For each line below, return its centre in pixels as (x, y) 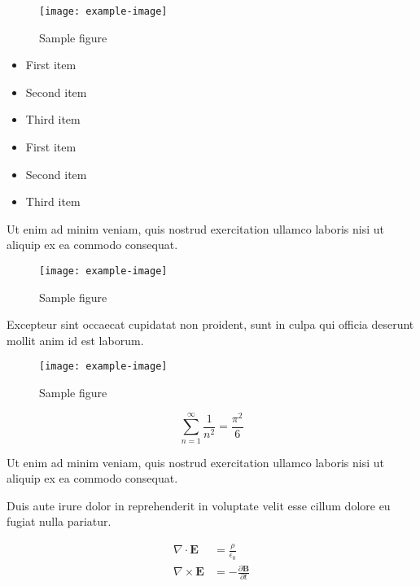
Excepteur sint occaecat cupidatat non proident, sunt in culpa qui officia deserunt (210, 324)
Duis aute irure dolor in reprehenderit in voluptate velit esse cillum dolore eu (199, 505)
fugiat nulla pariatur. (59, 521)
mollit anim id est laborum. (75, 340)
